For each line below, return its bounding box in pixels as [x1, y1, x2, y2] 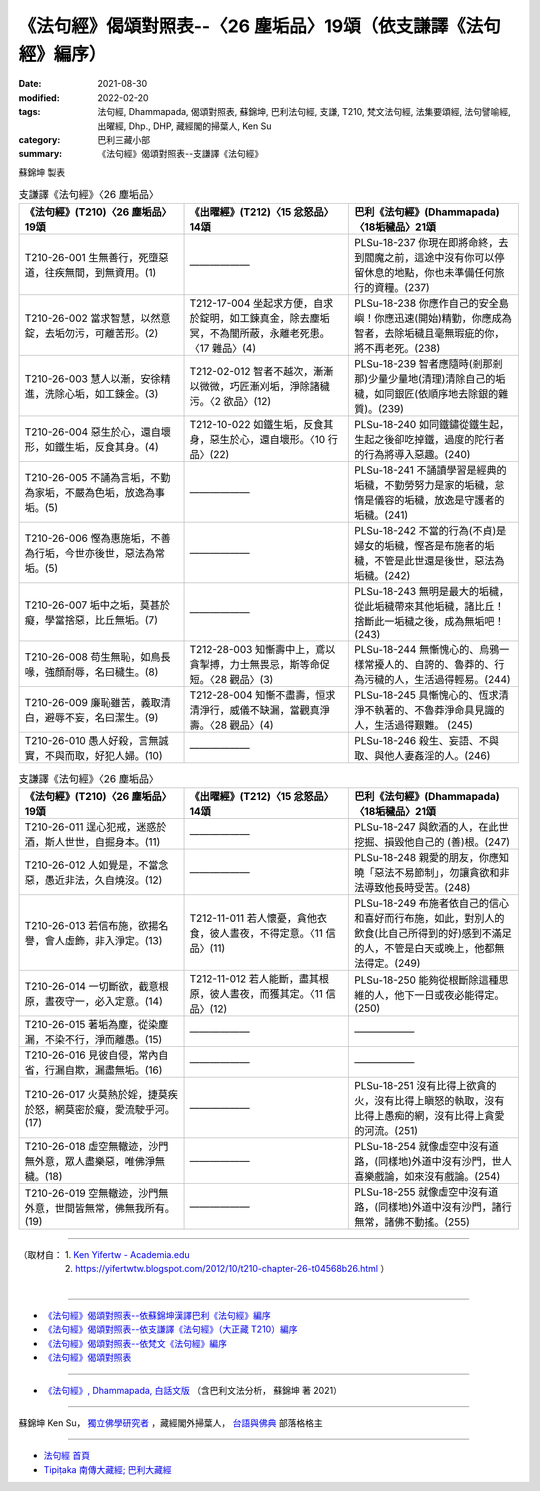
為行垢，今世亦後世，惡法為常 [24, 546, 165, 560]
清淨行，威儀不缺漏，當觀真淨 [189, 703, 330, 717]
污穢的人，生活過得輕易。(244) [364, 673, 511, 687]
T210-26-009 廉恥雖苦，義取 [24, 696, 161, 710]
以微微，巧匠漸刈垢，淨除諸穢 [189, 380, 330, 394]
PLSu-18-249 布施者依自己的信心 [354, 896, 510, 910]
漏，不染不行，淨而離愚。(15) [24, 1032, 163, 1046]
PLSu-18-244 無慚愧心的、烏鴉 [354, 643, 500, 657]
